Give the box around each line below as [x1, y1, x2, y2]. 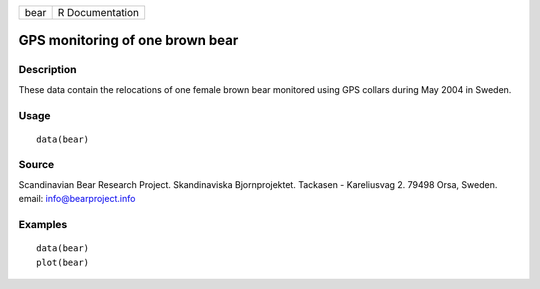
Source [18, 158, 55, 172]
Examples [18, 218, 68, 232]
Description [18, 63, 77, 77]
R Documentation [57, 6, 140, 19]
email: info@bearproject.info [18, 193, 136, 205]
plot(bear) [36, 256, 90, 268]
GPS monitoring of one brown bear [18, 32, 239, 49]
